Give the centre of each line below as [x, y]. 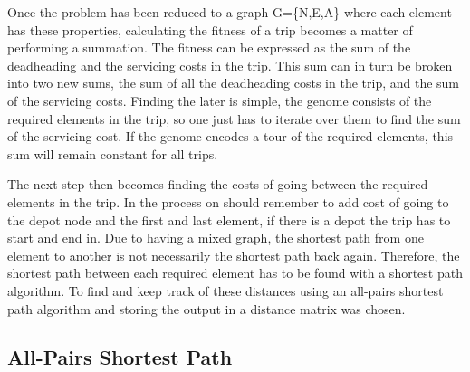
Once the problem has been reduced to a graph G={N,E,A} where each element [230, 12]
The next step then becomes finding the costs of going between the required [218, 184]
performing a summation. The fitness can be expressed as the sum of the [209, 48]
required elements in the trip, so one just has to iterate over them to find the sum [234, 118]
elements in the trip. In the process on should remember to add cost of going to [228, 201]
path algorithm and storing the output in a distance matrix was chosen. [206, 308]
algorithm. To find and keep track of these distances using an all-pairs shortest [225, 290]
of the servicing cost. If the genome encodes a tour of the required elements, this [230, 136]
